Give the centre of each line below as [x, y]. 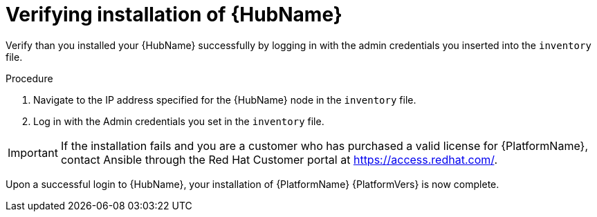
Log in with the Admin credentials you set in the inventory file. [179, 121]
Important [33, 152]
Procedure [29, 78]
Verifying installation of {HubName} [174, 15]
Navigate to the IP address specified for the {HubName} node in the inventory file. [225, 100]
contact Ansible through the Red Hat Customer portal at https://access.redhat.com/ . [279, 159]
